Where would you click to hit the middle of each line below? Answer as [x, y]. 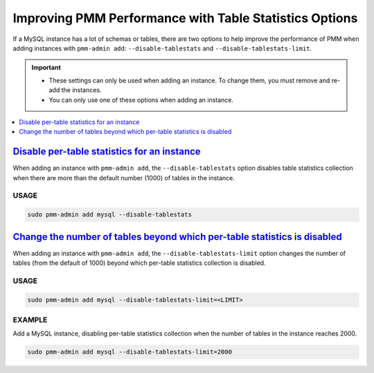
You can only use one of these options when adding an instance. [141, 100]
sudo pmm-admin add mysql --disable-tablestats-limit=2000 [130, 352]
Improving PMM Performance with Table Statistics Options [185, 18]
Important [46, 68]
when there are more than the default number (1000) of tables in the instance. [124, 177]
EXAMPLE [30, 320]
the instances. [81, 90]
